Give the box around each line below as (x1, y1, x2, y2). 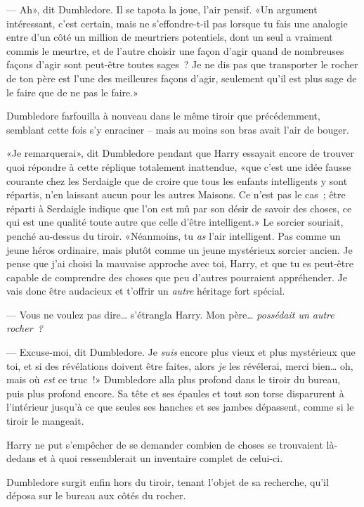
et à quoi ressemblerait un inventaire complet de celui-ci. (39, 451, 283, 466)
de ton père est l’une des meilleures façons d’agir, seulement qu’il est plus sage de (6, 70, 357, 85)
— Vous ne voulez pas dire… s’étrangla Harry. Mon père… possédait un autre (6, 307, 334, 321)
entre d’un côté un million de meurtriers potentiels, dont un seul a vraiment (6, 30, 333, 44)
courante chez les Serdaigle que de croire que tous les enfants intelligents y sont (6, 173, 348, 188)
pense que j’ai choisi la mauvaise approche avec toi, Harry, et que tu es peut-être (6, 256, 353, 271)
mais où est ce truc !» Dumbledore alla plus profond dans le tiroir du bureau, (6, 372, 341, 387)
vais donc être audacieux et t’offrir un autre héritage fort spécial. (6, 283, 285, 298)
